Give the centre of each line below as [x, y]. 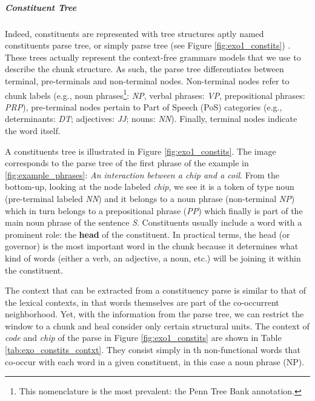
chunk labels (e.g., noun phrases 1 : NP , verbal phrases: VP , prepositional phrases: [155, 94]
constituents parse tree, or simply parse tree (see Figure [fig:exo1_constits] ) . [148, 45]
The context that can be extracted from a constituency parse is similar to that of [156, 290]
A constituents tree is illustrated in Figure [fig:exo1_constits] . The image [141, 151]
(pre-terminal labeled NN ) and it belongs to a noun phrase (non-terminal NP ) [150, 198]
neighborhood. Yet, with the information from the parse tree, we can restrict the [154, 314]
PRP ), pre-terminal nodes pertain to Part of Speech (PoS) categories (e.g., [144, 106]
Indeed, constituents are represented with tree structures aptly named [134, 33]
